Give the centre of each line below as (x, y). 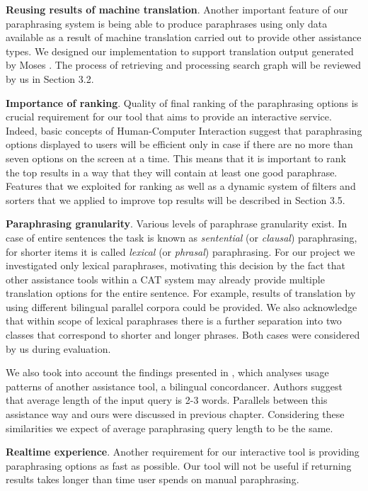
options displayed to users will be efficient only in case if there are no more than (179, 144)
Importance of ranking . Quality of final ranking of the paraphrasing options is (182, 102)
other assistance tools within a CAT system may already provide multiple (165, 279)
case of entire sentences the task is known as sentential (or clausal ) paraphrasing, (182, 237)
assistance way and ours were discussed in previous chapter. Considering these (175, 414)
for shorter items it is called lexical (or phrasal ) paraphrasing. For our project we (180, 251)
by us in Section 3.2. (50, 78)
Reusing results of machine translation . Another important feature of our (177, 9)
